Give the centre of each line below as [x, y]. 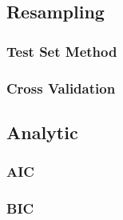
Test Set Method [62, 51]
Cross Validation [61, 88]
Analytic [42, 132]
